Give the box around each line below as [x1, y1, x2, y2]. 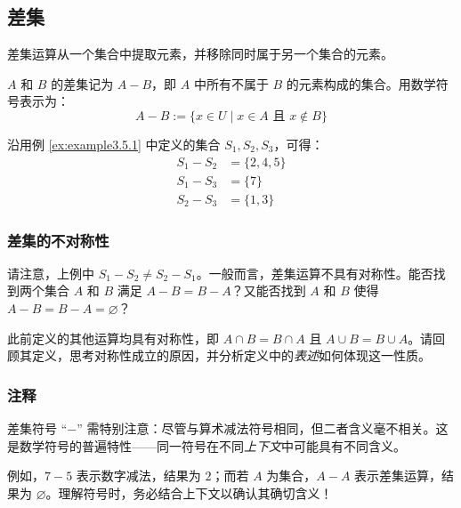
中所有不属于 [193, 74, 269, 93]
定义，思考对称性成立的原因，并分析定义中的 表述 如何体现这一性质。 [31, 346, 431, 365]
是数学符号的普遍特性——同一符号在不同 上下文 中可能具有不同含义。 [7, 436, 406, 455]
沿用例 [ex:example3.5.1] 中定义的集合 [7, 134, 221, 153]
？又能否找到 [230, 281, 306, 300]
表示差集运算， [354, 466, 442, 485]
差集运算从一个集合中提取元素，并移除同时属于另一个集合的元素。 [7, 44, 393, 63]
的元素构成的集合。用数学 [286, 74, 436, 93]
